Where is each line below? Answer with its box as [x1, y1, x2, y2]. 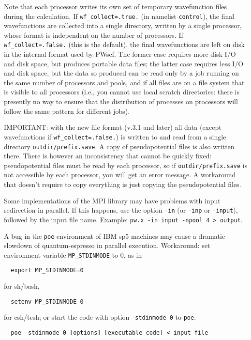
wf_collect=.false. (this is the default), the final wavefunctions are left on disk [4, 39, 245, 49]
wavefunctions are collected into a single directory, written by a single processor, [4, 20, 242, 31]
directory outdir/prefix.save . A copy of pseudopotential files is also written [4, 141, 235, 151]
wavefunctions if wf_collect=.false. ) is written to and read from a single [4, 131, 226, 141]
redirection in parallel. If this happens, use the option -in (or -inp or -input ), [4, 205, 238, 215]
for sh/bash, [4, 281, 40, 291]
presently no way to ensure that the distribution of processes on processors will [4, 96, 238, 107]
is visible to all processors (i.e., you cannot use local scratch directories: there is [4, 87, 239, 97]
